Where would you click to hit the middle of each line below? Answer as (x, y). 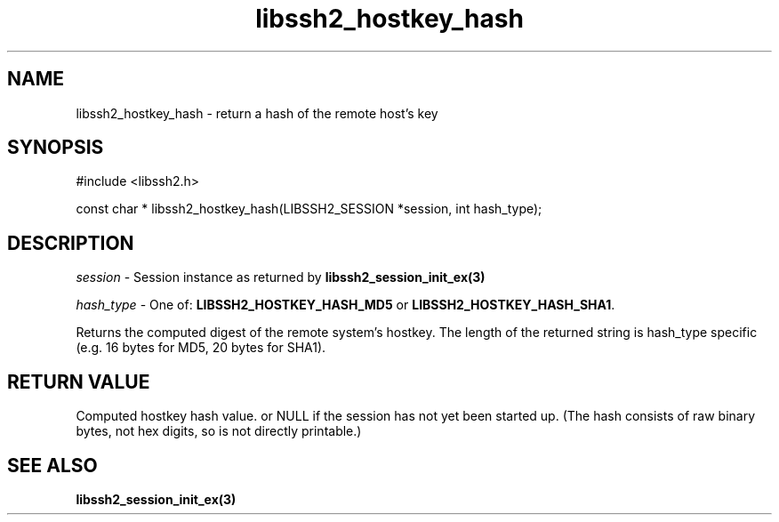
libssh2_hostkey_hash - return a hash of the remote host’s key (257, 113)
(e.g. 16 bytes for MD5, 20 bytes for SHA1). (201, 348)
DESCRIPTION (71, 243)
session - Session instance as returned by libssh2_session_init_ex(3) (281, 277)
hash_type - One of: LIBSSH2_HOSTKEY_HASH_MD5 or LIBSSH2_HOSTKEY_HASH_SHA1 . (345, 305)
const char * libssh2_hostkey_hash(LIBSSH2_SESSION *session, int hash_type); (309, 209)
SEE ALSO (52, 465)
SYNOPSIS (56, 148)
